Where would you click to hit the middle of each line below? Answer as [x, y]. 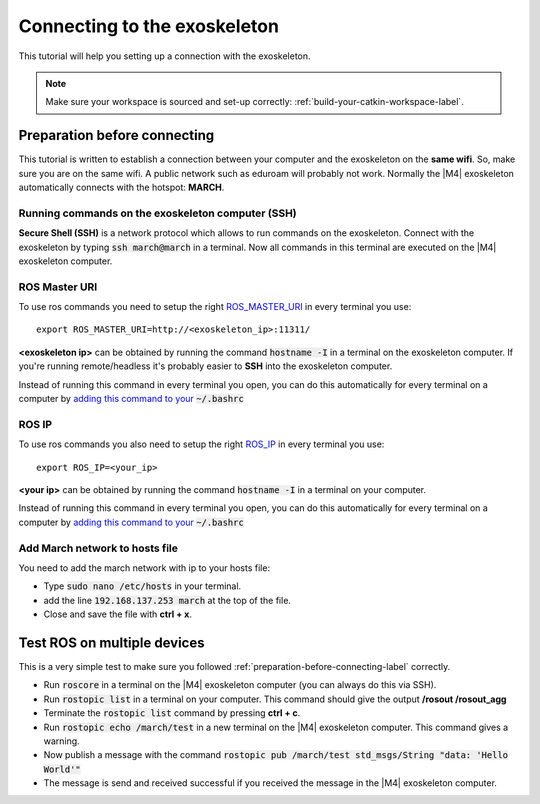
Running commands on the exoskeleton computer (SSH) [157, 213]
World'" [62, 769]
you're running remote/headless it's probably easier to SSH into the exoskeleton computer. [205, 366]
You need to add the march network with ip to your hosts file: [144, 567]
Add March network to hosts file [98, 548]
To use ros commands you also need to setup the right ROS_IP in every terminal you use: [201, 444]
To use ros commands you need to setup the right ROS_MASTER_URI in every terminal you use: [215, 307]
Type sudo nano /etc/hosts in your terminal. [142, 586]
